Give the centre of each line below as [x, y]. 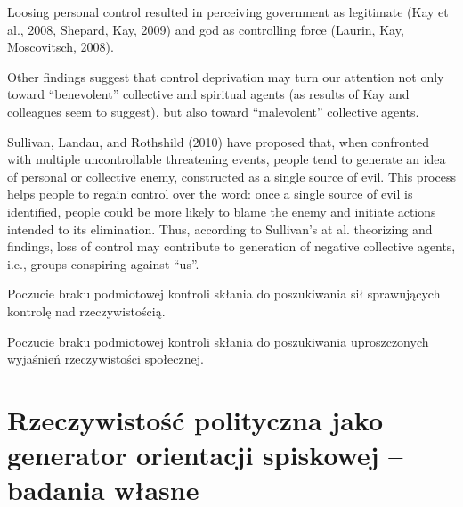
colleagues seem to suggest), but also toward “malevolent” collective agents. [213, 111]
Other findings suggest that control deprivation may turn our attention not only [226, 76]
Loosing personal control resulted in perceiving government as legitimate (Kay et [228, 12]
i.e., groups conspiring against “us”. [103, 263]
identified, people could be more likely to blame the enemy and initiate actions [222, 211]
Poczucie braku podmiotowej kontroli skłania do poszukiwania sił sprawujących [224, 294]
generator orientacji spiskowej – [205, 455]
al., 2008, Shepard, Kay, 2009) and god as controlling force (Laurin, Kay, [206, 29]
